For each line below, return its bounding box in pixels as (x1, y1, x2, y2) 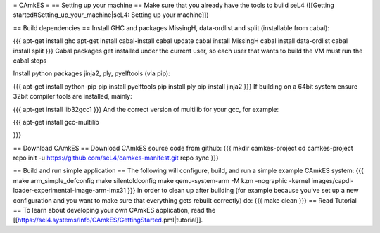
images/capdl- (311, 176, 354, 184)
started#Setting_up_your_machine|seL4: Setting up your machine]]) (13, 11, 209, 19)
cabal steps (13, 56, 47, 65)
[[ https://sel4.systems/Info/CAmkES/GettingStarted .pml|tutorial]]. (13, 215, 203, 225)
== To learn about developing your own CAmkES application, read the (13, 206, 216, 215)
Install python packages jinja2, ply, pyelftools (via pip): (13, 69, 170, 77)
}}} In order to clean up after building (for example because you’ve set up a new (127, 187, 359, 195)
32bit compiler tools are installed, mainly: (13, 92, 133, 101)
